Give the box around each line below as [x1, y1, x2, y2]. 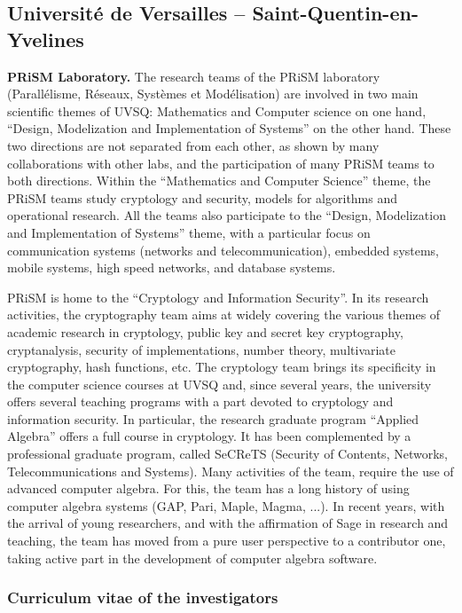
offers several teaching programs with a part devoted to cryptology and [7, 392, 394, 411]
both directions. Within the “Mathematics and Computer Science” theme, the [7, 171, 431, 190]
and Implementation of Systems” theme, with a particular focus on [7, 223, 371, 241]
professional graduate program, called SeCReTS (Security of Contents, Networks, [7, 444, 448, 463]
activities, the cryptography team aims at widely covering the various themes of [7, 305, 441, 324]
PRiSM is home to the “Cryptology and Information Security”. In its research [7, 287, 429, 306]
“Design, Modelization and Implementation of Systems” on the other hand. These [7, 119, 451, 138]
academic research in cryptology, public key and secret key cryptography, [7, 322, 403, 341]
